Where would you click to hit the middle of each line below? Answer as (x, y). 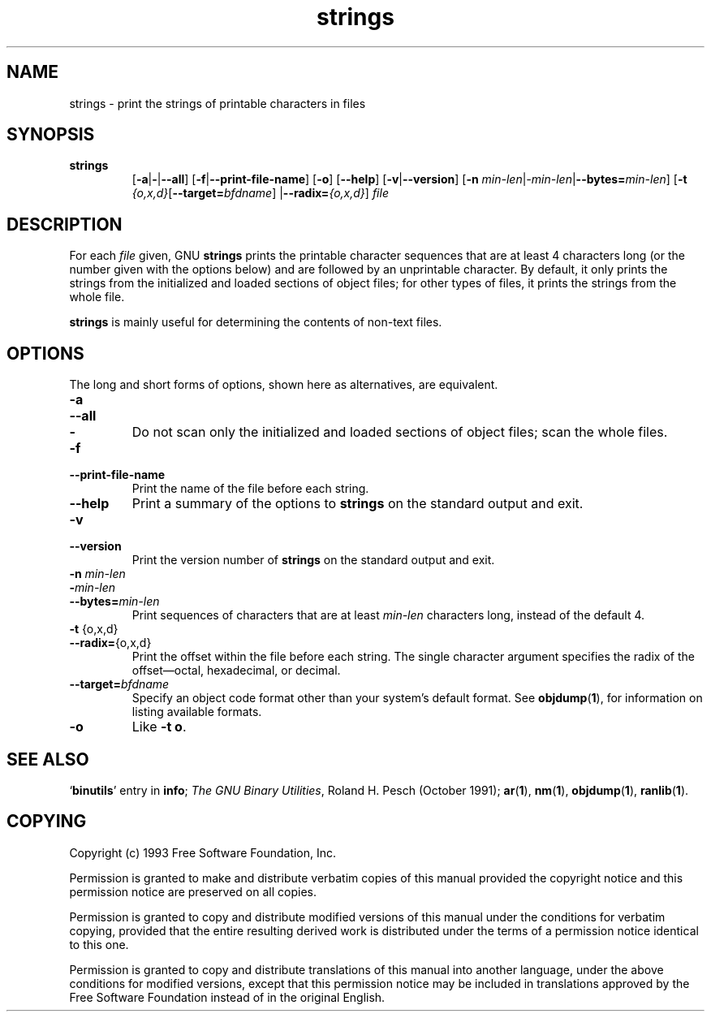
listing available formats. (197, 712)
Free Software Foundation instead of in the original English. (227, 997)
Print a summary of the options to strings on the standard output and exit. (358, 504)
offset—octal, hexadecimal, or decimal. (236, 671)
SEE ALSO (48, 759)
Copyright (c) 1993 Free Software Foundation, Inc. (203, 852)
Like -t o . (159, 727)
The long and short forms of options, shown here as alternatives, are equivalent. (284, 385)
